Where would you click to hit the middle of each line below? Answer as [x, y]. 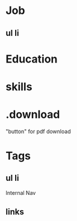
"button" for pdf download [38, 131]
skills [19, 87]
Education [32, 59]
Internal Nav [21, 192]
